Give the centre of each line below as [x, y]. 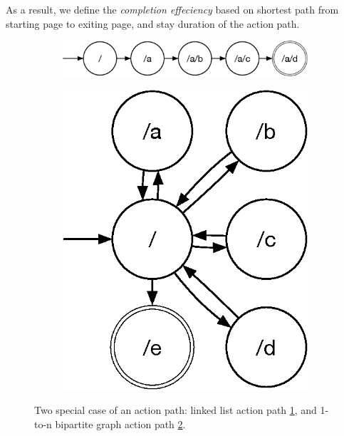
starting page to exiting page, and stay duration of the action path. [153, 23]
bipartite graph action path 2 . [120, 424]
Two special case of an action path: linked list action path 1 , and [176, 410]
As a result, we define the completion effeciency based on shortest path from [172, 9]
